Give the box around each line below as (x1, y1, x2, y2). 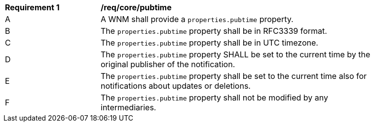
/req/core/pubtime (101, 2, 172, 12)
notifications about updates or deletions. (101, 81, 251, 91)
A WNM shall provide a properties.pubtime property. (101, 14, 294, 24)
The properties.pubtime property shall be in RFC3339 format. (101, 26, 327, 36)
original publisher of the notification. (101, 59, 235, 69)
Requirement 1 (5, 2, 60, 12)
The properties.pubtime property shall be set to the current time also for (101, 71, 367, 81)
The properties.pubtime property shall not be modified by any (101, 93, 329, 102)
